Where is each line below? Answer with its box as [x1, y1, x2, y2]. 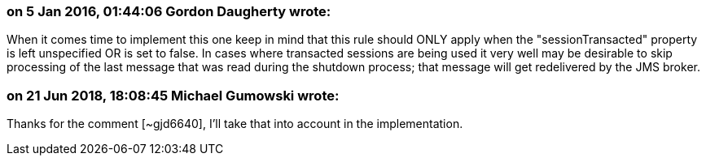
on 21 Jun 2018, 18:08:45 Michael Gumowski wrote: [7, 87, 340, 104]
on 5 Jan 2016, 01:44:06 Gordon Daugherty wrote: [7, 3, 331, 19]
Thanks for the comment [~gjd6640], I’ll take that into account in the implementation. [7, 117, 463, 131]
